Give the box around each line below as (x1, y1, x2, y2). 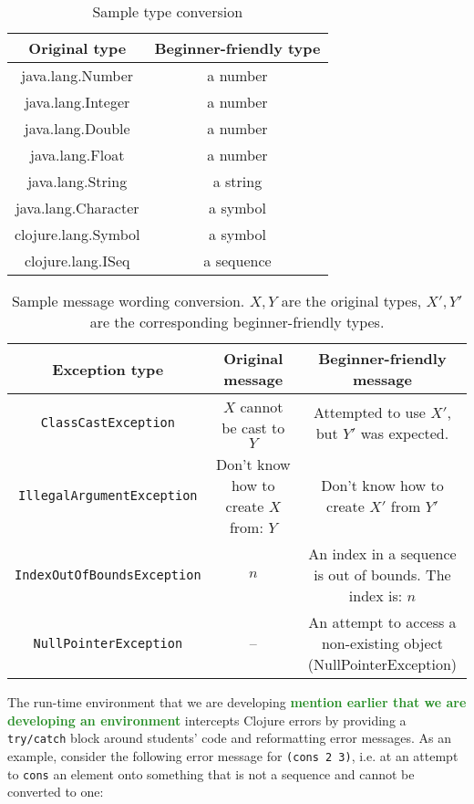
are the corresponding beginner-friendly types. (89, 311, 385, 332)
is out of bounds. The (314, 564, 451, 585)
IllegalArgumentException (18, 488, 198, 503)
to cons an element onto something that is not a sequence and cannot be (7, 764, 415, 783)
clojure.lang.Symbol (15, 224, 140, 245)
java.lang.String (27, 171, 128, 192)
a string (212, 171, 263, 192)
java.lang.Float (30, 144, 125, 165)
